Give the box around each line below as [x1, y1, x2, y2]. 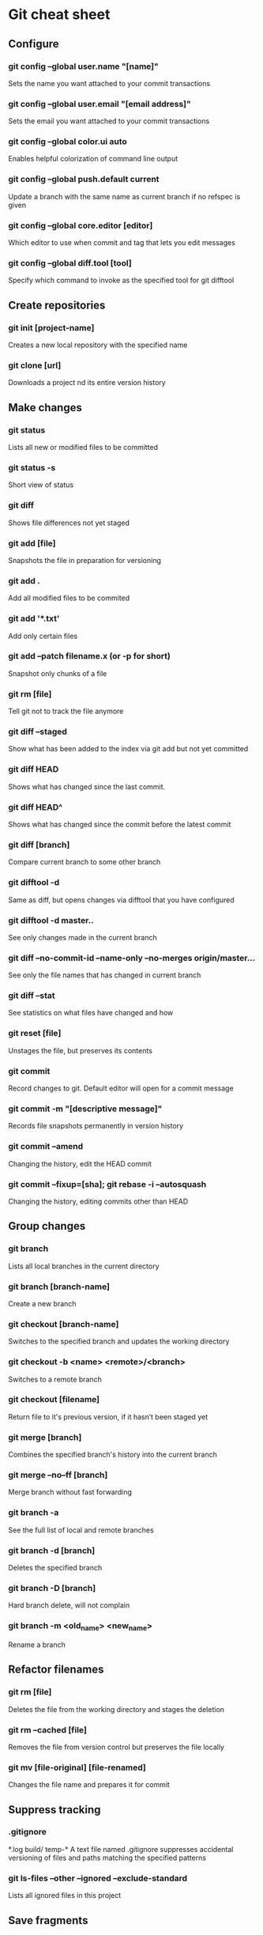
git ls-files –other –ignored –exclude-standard [8, 1873, 188, 1884]
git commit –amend [8, 1141, 84, 1152]
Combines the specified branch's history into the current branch [8, 1449, 217, 1460]
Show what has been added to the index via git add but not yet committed [8, 744, 249, 754]
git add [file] [8, 538, 57, 549]
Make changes [8, 401, 83, 414]
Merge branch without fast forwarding [8, 1487, 133, 1497]
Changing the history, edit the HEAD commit [8, 1158, 152, 1168]
